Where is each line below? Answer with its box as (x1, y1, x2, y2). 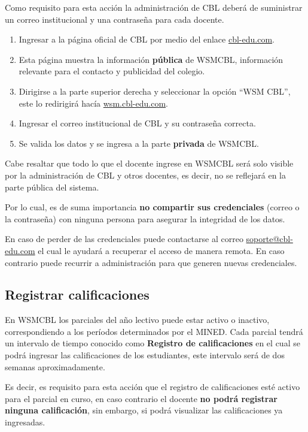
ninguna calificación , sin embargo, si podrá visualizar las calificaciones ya (5, 404, 283, 416)
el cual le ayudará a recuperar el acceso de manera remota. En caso (38, 244, 285, 256)
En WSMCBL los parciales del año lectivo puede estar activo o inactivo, (5, 313, 270, 326)
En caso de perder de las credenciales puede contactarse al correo (5, 232, 243, 245)
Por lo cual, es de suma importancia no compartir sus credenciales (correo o (5, 201, 300, 213)
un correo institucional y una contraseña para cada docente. (5, 13, 224, 25)
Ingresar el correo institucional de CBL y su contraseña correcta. (19, 117, 256, 129)
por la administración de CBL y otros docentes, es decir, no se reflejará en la (5, 168, 286, 181)
